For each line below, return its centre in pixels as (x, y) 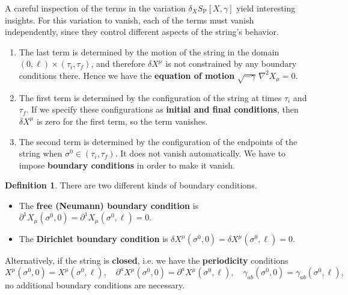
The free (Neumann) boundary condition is (109, 205)
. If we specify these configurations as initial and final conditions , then (162, 109)
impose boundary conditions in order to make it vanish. (127, 165)
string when (41, 153)
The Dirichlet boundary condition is (93, 239)
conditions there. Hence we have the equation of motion (127, 75)
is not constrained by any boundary (231, 64)
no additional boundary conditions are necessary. (95, 285)
